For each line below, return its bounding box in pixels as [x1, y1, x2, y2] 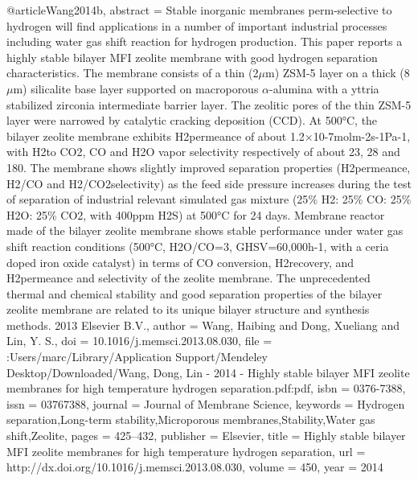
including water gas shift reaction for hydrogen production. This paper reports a [6, 33, 403, 50]
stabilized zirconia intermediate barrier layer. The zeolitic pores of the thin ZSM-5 [6, 96, 412, 113]
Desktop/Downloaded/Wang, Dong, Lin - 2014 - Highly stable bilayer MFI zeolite [6, 364, 410, 380]
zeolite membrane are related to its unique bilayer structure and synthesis [6, 301, 370, 318]
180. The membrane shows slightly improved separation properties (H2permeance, [6, 158, 411, 175]
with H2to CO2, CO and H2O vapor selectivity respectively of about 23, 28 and [6, 143, 400, 160]
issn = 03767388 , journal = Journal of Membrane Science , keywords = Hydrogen [6, 395, 405, 412]
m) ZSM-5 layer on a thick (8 [264, 64, 410, 81]
